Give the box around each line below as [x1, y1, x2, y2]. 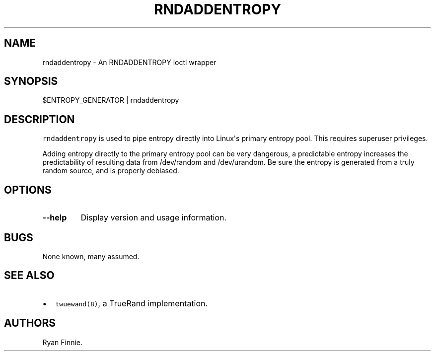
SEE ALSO [4, 269, 55, 282]
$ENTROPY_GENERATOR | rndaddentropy [42, 96, 179, 105]
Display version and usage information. [80, 213, 227, 223]
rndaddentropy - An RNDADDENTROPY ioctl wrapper [42, 58, 217, 67]
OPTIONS [4, 183, 52, 196]
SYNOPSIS [4, 75, 58, 88]
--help [42, 213, 67, 223]
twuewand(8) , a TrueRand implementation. [55, 298, 208, 308]
